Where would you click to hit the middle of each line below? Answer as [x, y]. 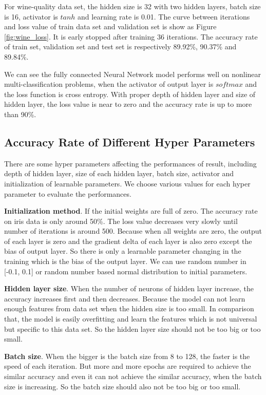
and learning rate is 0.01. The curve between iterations [164, 16]
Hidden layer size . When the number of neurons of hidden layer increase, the [129, 288]
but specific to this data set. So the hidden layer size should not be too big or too [132, 328]
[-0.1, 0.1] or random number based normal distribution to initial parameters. [126, 271]
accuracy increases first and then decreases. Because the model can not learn [125, 298]
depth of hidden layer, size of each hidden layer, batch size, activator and [119, 173]
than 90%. [20, 114]
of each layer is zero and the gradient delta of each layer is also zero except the [128, 241]
